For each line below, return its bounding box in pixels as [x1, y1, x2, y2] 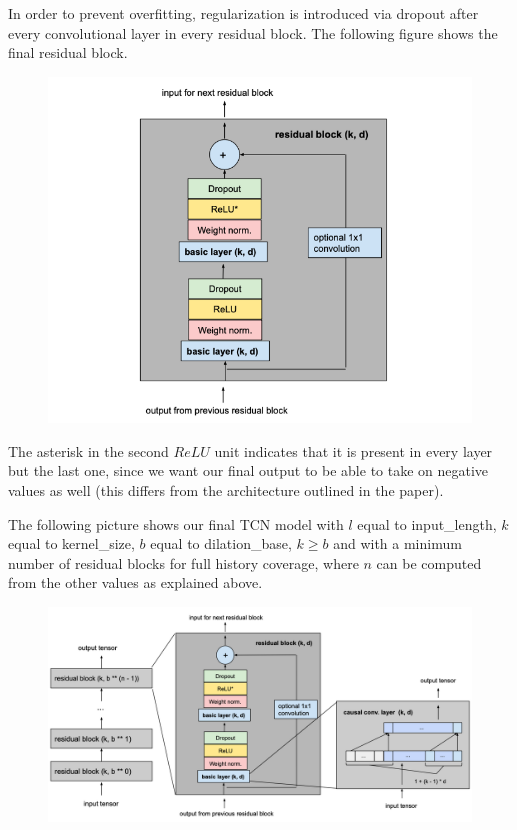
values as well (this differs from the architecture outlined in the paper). [8, 480, 444, 501]
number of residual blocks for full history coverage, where [8, 552, 359, 573]
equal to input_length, [357, 513, 497, 534]
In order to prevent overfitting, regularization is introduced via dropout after [8, 3, 479, 23]
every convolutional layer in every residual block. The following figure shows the [8, 22, 498, 43]
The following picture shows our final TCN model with [8, 513, 344, 534]
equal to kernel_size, [8, 533, 135, 554]
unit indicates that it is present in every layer [214, 440, 493, 461]
